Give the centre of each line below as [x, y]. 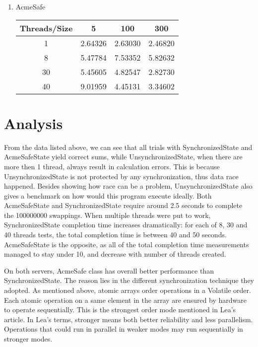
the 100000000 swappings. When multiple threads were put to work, [107, 215]
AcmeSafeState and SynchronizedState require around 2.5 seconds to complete [123, 205]
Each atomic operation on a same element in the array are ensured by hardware [126, 300]
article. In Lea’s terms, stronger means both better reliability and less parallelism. [129, 319]
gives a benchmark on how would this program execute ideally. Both [108, 195]
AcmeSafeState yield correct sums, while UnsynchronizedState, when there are [123, 157]
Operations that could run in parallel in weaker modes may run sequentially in [124, 329]
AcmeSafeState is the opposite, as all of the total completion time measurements [127, 244]
